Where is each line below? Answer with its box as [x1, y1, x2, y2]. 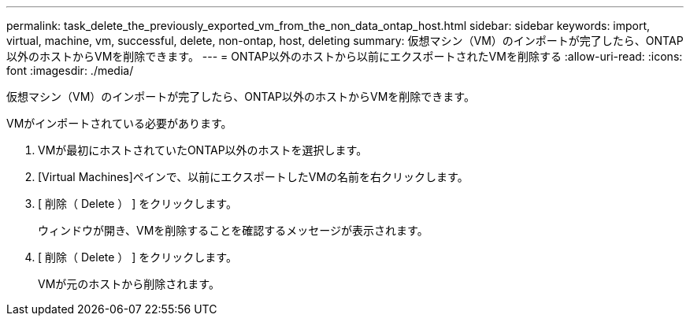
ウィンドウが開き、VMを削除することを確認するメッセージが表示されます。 [38, 224, 428, 237]
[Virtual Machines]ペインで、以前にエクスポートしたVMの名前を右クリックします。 [38, 170, 469, 183]
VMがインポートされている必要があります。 [6, 117, 232, 130]
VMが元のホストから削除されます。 [38, 277, 220, 291]
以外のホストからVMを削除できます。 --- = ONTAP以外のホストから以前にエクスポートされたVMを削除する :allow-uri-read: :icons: [6, 50, 683, 63]
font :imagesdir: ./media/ [6, 64, 134, 77]
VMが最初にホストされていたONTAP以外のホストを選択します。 [38, 143, 368, 157]
